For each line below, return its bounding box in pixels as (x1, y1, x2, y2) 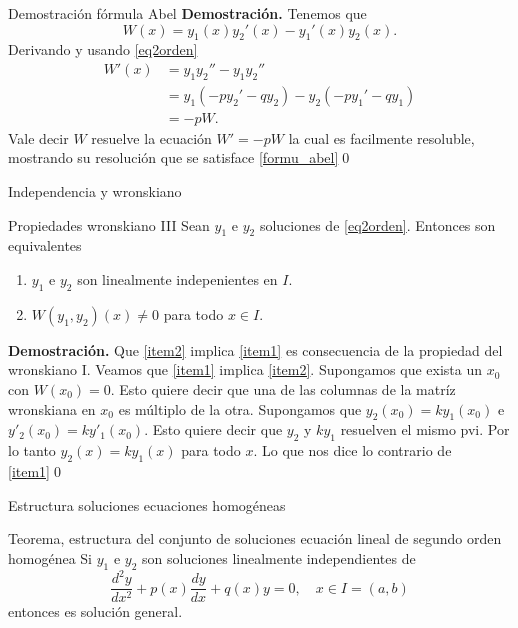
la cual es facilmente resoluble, (288, 127, 475, 148)
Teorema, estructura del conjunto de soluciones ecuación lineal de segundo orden (8, 528, 502, 549)
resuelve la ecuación (91, 127, 212, 148)
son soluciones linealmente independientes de (142, 547, 416, 568)
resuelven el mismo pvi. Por (340, 419, 510, 440)
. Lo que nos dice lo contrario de (253, 440, 452, 461)
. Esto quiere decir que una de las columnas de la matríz (110, 379, 456, 400)
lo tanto (8, 440, 56, 461)
